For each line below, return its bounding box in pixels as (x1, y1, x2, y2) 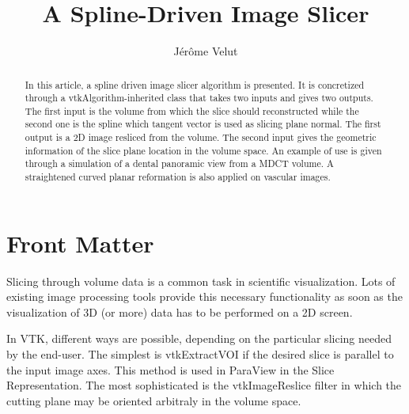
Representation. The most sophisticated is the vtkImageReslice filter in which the (6, 377, 402, 393)
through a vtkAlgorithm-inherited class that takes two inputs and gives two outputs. (25, 91, 373, 104)
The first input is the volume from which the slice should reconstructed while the (25, 104, 359, 117)
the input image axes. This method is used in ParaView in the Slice (6, 361, 335, 378)
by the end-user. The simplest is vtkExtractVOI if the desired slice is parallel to (6, 346, 394, 363)
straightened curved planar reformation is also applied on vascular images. (25, 170, 331, 184)
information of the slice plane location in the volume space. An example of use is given (25, 143, 382, 157)
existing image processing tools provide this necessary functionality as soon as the (6, 288, 403, 305)
